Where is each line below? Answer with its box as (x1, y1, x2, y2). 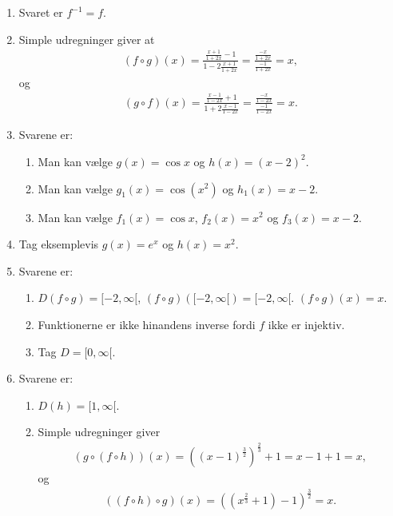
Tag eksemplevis (18, 236, 99, 252)
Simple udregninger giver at (18, 30, 155, 47)
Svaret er (18, 4, 63, 20)
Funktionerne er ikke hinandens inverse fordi (38, 316, 256, 332)
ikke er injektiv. (268, 316, 345, 332)
